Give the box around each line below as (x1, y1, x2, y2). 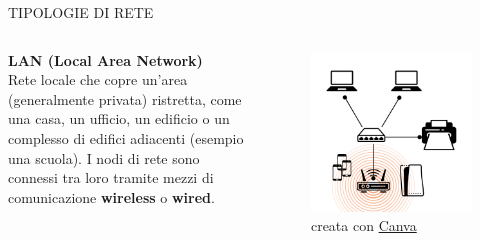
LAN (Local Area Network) (8, 49, 203, 70)
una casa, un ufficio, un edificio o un (8, 108, 230, 129)
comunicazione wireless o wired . (8, 186, 215, 207)
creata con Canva (310, 215, 417, 236)
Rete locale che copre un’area (8, 69, 188, 90)
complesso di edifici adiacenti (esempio (8, 127, 244, 148)
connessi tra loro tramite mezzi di (8, 167, 214, 188)
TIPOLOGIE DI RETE (8, 2, 154, 22)
